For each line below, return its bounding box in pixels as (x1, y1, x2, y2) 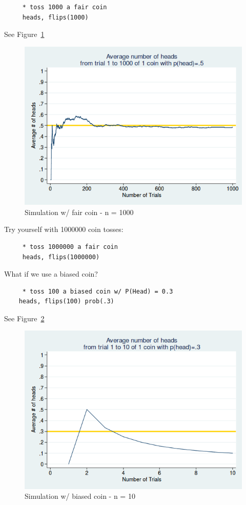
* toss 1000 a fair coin (22, 4, 107, 11)
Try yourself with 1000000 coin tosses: (4, 224, 124, 235)
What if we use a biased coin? (4, 268, 98, 279)
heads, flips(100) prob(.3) (18, 298, 114, 305)
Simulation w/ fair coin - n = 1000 (25, 206, 134, 217)
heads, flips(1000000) (22, 253, 100, 261)
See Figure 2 (4, 313, 45, 323)
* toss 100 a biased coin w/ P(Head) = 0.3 (22, 287, 173, 295)
